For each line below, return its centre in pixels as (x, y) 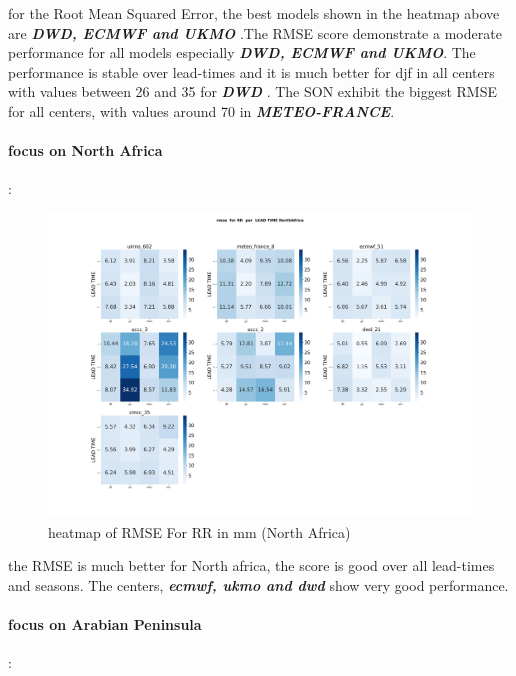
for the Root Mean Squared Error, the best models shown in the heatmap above (254, 13)
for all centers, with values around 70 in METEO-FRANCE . (201, 110)
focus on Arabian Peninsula (105, 624)
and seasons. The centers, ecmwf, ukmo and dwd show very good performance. (258, 584)
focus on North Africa (85, 150)
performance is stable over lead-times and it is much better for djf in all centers (251, 71)
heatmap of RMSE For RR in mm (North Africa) (199, 531)
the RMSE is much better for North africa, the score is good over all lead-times (251, 565)
